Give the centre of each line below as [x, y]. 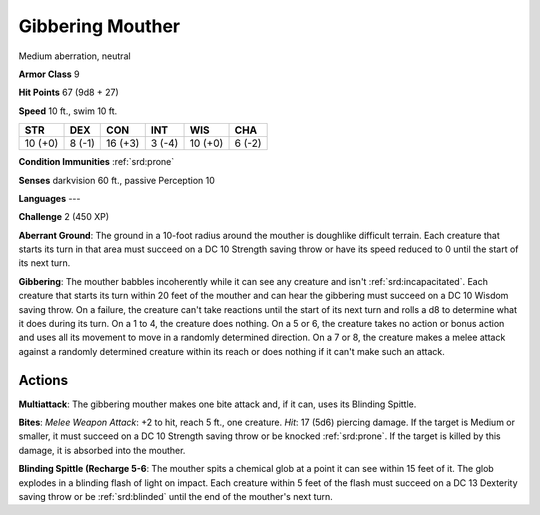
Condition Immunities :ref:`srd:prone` [96, 162]
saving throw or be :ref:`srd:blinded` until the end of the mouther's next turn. [176, 497]
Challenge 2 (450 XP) [64, 217]
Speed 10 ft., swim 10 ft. [68, 111]
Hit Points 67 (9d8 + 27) [68, 92]
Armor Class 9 [49, 74]
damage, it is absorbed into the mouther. [102, 450]
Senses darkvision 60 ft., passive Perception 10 [116, 180]
